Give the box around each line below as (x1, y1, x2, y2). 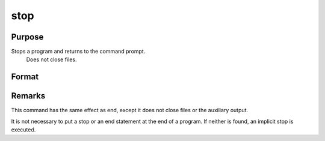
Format (11, 72, 39, 82)
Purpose (11, 32, 44, 42)
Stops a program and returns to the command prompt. (11, 48, 146, 55)
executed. (11, 126, 36, 133)
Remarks (11, 91, 46, 101)
